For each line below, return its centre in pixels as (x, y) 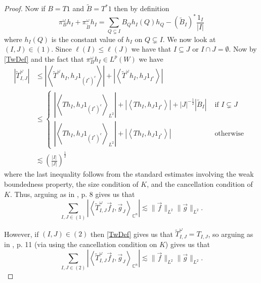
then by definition (142, 8)
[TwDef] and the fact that (44, 58)
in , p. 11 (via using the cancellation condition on (81, 244)
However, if (21, 234)
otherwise (229, 133)
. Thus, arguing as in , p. (49, 194)
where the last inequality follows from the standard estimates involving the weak (129, 174)
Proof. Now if (25, 8)
